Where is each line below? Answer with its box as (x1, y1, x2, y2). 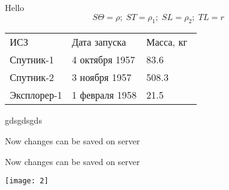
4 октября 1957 (72, 52, 135, 67)
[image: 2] (5, 177, 49, 186)
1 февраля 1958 (72, 88, 137, 102)
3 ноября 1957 (72, 70, 132, 85)
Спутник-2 (10, 70, 54, 85)
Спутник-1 (10, 52, 54, 67)
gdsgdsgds (5, 114, 42, 127)
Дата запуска (72, 35, 126, 49)
